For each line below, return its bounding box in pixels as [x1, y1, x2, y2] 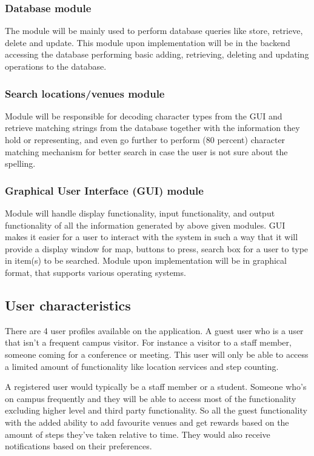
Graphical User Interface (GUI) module [5, 183, 204, 198]
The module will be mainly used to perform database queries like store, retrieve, [5, 24, 303, 37]
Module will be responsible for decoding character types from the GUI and [5, 109, 282, 122]
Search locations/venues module [5, 85, 165, 101]
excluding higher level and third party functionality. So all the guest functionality [5, 404, 307, 417]
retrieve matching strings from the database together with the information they [5, 121, 300, 134]
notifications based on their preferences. [5, 440, 152, 452]
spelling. [5, 157, 36, 170]
